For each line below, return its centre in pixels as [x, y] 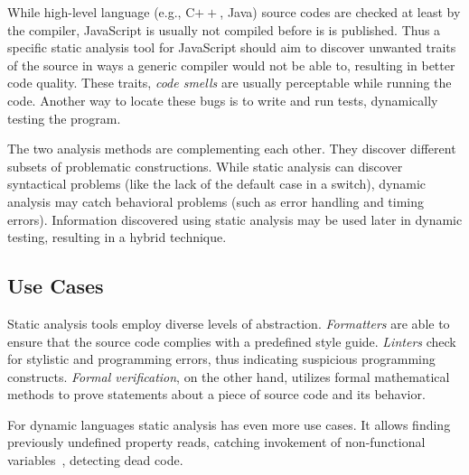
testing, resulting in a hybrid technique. [117, 237]
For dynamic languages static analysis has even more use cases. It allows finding [229, 424]
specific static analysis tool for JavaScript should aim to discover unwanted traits [232, 47]
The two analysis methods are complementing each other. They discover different [232, 149]
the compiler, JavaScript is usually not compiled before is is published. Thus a [224, 29]
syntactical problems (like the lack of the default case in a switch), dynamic [217, 184]
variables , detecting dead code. [95, 460]
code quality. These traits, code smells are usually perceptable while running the [230, 83]
